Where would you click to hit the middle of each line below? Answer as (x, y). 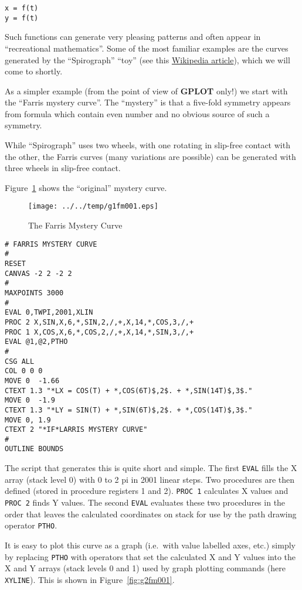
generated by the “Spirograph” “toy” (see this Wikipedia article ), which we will (147, 59)
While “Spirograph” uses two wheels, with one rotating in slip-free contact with (147, 145)
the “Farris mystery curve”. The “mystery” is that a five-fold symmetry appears (148, 102)
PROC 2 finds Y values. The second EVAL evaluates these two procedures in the (145, 502)
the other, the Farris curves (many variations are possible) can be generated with (150, 156)
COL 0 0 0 (24, 371)
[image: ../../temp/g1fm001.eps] (93, 207)
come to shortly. (34, 71)
